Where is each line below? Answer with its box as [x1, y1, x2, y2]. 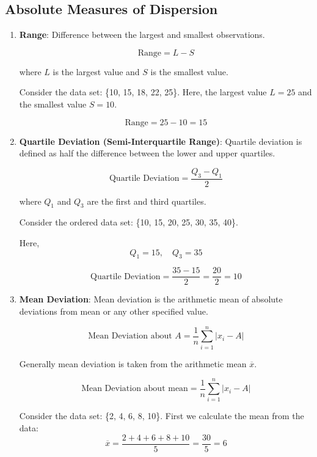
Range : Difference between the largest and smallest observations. [19, 28, 265, 41]
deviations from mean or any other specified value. [19, 305, 208, 318]
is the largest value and [53, 65, 140, 78]
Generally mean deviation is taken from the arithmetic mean [19, 357, 247, 370]
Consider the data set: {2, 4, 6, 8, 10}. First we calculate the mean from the [19, 409, 304, 422]
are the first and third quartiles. [87, 194, 206, 207]
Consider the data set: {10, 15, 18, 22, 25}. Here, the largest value [19, 86, 267, 98]
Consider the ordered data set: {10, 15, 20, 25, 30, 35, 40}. [19, 216, 238, 228]
